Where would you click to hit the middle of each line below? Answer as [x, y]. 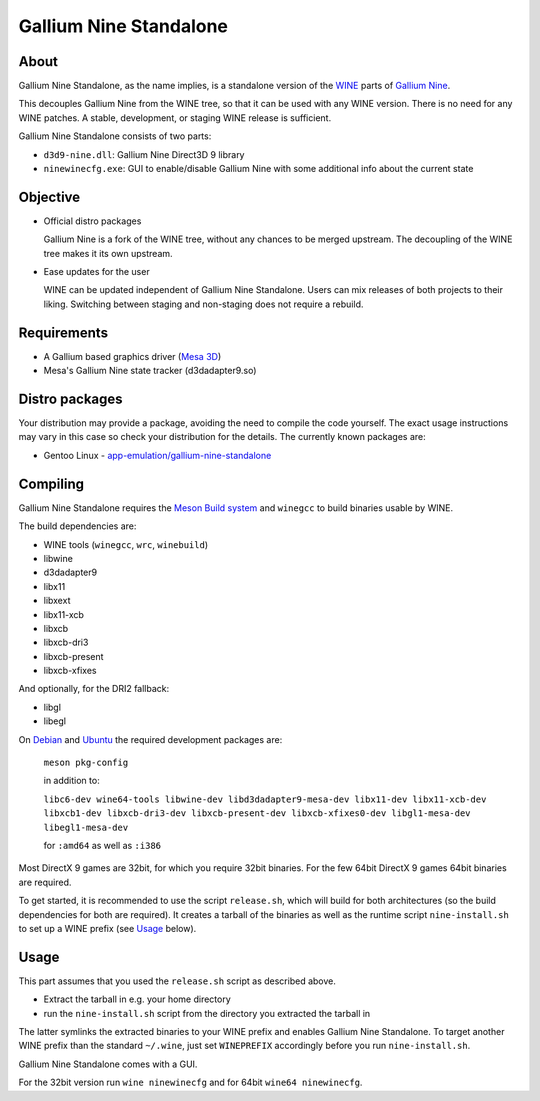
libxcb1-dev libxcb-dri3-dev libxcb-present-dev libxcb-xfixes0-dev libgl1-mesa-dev [257, 813]
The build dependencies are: [77, 526]
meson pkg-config [86, 763]
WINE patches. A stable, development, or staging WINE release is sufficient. [175, 117]
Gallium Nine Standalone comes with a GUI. [108, 1064]
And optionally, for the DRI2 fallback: [94, 689]
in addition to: [71, 781]
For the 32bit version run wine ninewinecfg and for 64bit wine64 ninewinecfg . [190, 1082]
